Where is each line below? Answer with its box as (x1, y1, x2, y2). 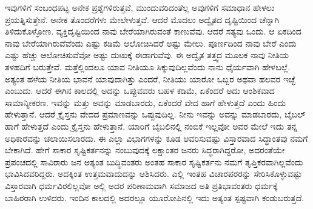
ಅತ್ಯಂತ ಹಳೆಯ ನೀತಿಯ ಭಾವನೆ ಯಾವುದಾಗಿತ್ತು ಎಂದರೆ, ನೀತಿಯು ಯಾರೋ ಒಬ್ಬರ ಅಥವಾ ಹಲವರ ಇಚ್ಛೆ (5, 72, 295, 85)
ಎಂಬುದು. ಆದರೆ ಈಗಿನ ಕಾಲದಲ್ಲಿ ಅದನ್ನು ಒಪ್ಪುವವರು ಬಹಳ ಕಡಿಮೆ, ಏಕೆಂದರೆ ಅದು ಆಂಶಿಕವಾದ (5, 84, 275, 97)
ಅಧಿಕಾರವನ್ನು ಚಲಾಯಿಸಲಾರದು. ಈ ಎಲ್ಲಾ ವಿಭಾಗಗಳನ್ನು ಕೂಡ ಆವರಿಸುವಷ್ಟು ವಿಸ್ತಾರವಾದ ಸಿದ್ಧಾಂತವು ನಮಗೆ (5, 131, 308, 144)
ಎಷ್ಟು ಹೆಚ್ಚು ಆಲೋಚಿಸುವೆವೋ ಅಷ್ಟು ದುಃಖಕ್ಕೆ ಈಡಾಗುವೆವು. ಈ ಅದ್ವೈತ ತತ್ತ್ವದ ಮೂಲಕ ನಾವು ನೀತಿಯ (5, 48, 289, 61)
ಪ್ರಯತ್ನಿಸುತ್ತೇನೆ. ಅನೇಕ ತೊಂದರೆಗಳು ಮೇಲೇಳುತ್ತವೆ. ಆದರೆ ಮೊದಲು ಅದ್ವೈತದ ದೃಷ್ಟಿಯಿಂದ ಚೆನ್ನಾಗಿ (5, 13, 280, 25)
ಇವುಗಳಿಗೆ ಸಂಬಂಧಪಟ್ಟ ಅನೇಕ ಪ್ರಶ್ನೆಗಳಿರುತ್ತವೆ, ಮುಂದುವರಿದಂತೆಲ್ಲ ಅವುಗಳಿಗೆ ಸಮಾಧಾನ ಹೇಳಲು (5, 1, 275, 13)
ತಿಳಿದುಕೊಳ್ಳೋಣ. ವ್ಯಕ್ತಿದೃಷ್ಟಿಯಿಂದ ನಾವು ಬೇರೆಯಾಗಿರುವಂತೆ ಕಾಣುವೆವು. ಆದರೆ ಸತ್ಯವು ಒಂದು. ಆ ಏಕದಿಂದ (5, 25, 301, 38)
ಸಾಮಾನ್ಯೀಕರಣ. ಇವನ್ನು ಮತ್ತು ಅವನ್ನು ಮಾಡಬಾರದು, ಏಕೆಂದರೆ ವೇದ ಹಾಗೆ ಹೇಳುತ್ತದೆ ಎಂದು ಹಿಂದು (5, 96, 286, 108)
